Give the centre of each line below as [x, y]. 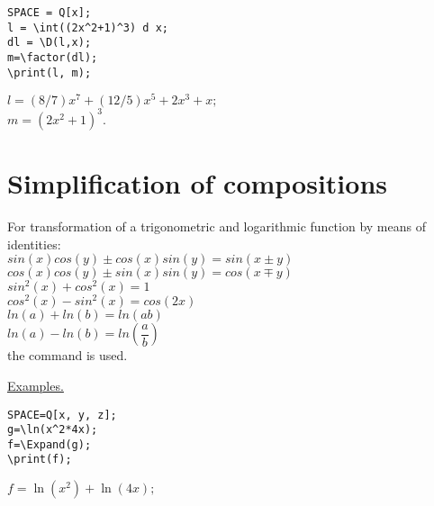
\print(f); [40, 460]
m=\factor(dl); [53, 57]
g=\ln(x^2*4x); [53, 430]
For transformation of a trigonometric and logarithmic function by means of [217, 226]
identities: [34, 244]
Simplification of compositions [197, 183]
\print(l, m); [50, 72]
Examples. [36, 385]
